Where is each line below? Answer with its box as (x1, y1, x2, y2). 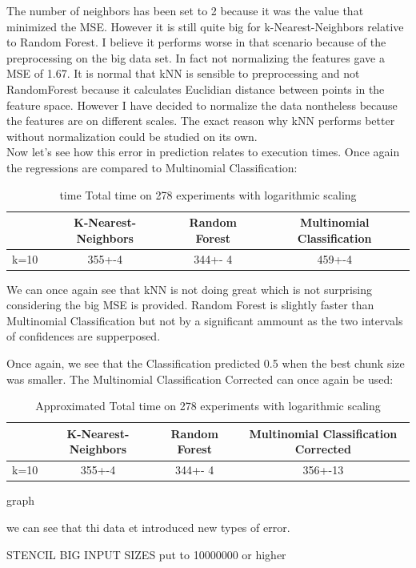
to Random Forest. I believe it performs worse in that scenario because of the (6, 34, 386, 50)
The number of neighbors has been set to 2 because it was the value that (6, 2, 364, 18)
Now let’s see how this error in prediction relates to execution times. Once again (6, 143, 400, 160)
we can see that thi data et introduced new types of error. (6, 518, 290, 535)
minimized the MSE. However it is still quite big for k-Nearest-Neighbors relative (6, 18, 404, 34)
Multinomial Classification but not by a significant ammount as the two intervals (6, 312, 403, 328)
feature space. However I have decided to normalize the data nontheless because (6, 96, 398, 113)
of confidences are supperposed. (6, 328, 161, 344)
